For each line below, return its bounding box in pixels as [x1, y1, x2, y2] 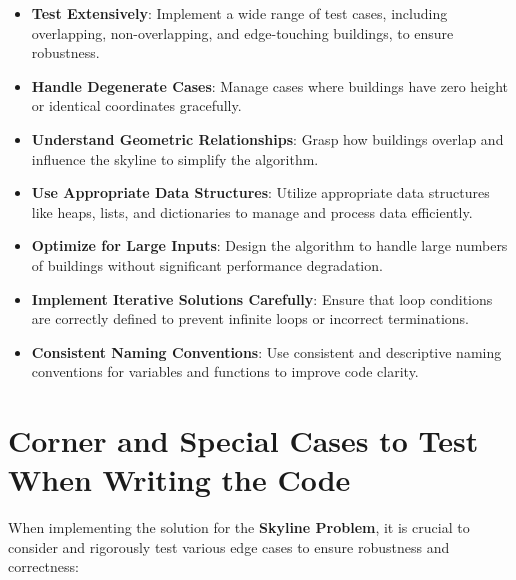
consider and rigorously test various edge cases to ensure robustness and [8, 536, 450, 557]
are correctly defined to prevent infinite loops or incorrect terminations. [31, 308, 470, 329]
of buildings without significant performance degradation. [31, 254, 383, 275]
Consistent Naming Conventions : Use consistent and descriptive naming [31, 341, 502, 362]
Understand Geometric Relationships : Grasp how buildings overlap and [31, 128, 504, 149]
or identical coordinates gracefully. [31, 95, 242, 116]
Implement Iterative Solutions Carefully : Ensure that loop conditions [31, 288, 493, 309]
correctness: [8, 556, 79, 577]
